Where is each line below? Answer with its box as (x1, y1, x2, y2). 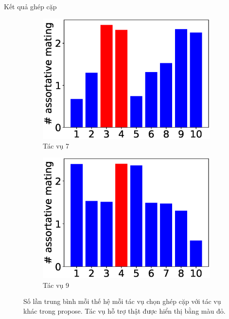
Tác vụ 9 (43, 280, 70, 290)
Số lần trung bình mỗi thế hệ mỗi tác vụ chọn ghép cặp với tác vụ (23, 296, 221, 306)
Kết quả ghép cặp (4, 1, 57, 11)
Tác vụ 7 (43, 140, 70, 150)
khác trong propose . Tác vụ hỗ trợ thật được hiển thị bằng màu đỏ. (23, 305, 226, 316)
